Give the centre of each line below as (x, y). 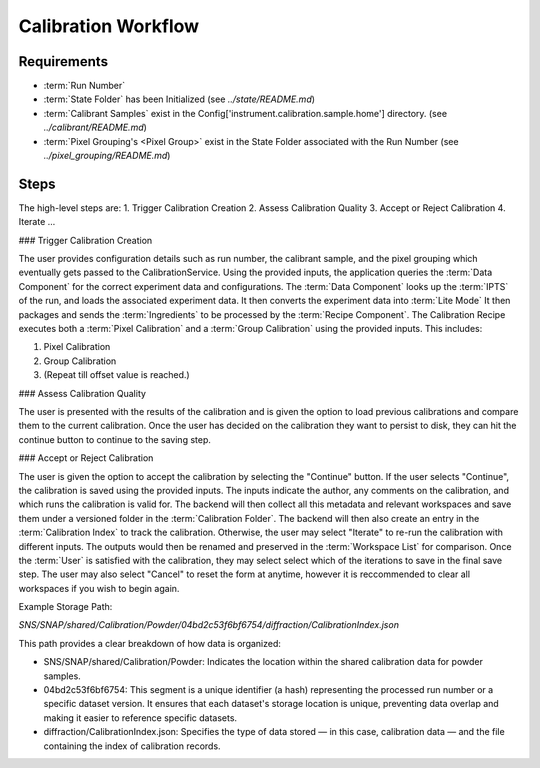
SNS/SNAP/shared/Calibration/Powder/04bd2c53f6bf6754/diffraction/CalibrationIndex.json (209, 625)
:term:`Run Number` (84, 86)
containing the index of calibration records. (132, 746)
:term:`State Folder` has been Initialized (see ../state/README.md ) (179, 99)
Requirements (63, 61)
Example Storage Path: (65, 607)
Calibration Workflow (109, 26)
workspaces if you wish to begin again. (99, 588)
